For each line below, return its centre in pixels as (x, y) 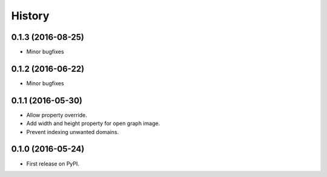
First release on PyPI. (53, 164)
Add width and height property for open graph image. (93, 123)
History (30, 16)
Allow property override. (57, 115)
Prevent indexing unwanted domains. (73, 132)
